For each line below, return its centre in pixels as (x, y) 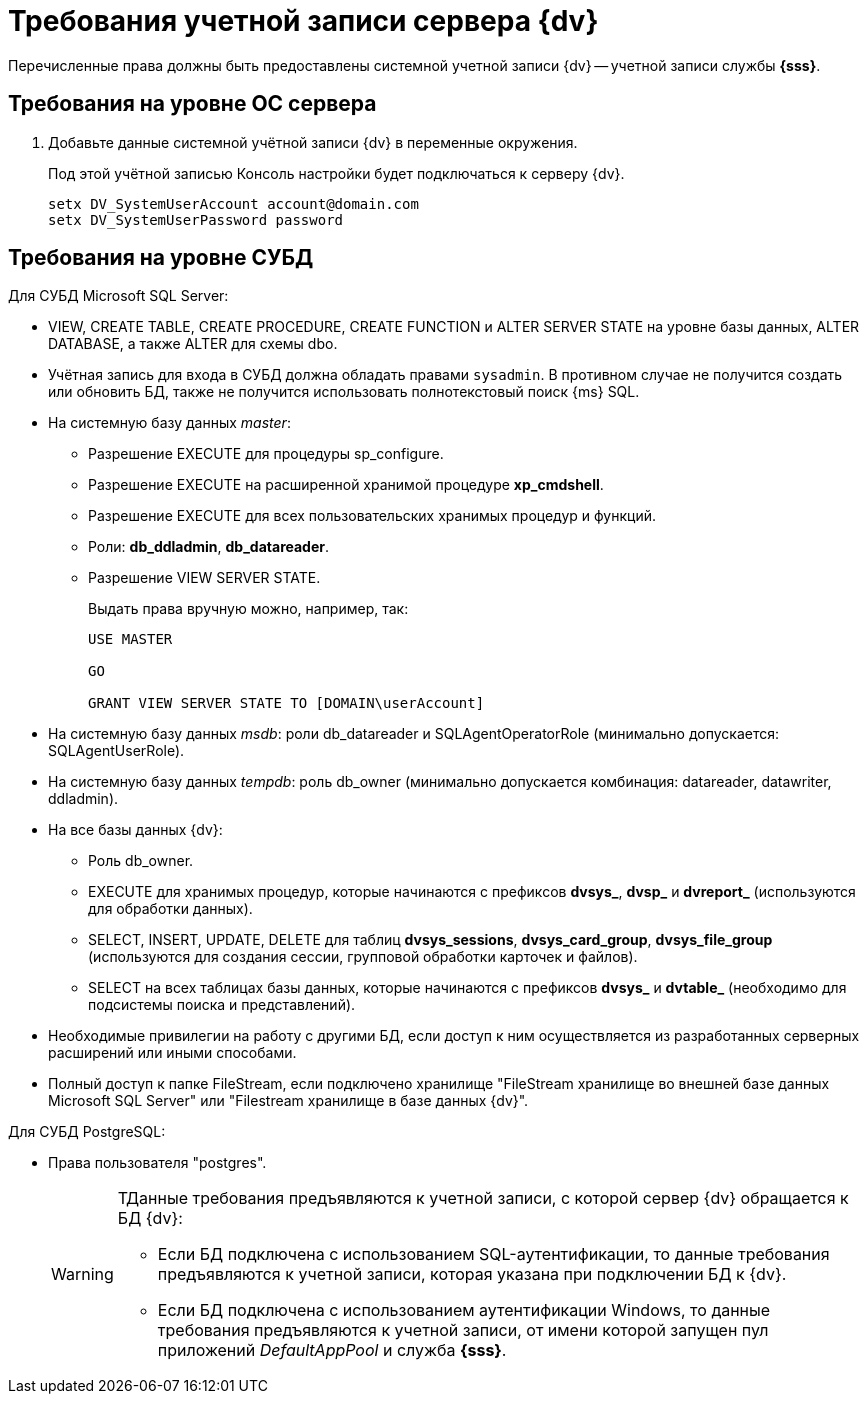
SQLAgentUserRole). (116, 751)
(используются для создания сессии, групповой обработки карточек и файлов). (363, 957)
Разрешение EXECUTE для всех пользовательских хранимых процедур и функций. (372, 516)
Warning (82, 1274)
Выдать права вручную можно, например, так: (248, 609)
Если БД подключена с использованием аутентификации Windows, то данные (464, 1310)
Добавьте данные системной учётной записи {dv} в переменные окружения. (313, 142)
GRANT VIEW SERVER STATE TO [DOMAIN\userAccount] (286, 703)
